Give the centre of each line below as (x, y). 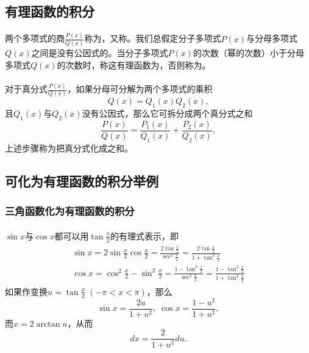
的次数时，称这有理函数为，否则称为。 (134, 64)
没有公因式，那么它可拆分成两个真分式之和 (167, 113)
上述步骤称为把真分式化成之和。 (69, 147)
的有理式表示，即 (145, 235)
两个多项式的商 (35, 38)
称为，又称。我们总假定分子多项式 (153, 38)
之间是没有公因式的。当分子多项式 (100, 53)
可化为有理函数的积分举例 (82, 180)
